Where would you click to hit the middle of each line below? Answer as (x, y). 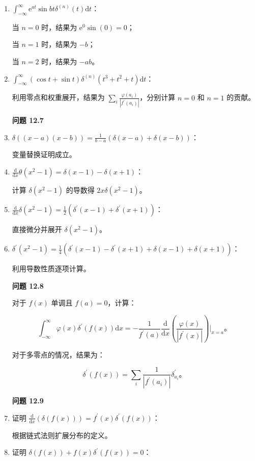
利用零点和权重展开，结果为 (58, 97)
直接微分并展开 (37, 229)
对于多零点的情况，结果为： (58, 354)
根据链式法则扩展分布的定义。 (62, 435)
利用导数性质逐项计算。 (51, 268)
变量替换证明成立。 (44, 154)
